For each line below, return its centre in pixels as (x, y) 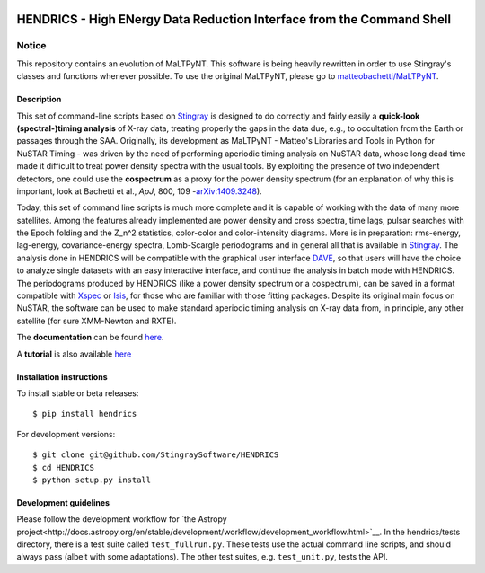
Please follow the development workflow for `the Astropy (122, 519)
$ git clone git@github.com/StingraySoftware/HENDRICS (156, 455)
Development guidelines (63, 502)
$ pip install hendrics (85, 414)
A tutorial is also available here (74, 354)
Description (39, 100)
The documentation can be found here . (90, 338)
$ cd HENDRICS (63, 467)
